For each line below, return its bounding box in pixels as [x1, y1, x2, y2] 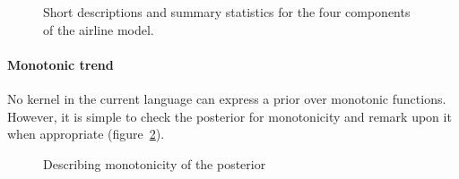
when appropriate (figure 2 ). [7, 124, 165, 143]
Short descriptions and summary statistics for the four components [43, 3, 411, 21]
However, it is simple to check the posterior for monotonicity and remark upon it [7, 107, 452, 125]
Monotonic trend [7, 55, 114, 73]
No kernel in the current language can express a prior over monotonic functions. [7, 89, 446, 107]
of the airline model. [43, 20, 154, 38]
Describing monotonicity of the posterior [43, 154, 266, 173]
